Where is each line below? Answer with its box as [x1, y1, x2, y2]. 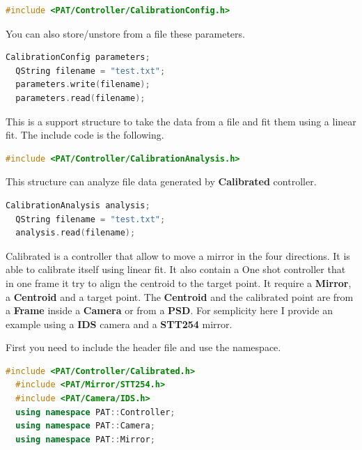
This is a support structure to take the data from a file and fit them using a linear [6, 114, 356, 128]
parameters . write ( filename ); [15, 79, 150, 90]
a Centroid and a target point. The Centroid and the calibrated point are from [6, 289, 354, 304]
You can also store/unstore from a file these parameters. [6, 26, 245, 40]
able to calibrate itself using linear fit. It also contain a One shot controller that [6, 262, 346, 277]
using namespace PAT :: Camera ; [15, 421, 155, 431]
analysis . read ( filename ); [15, 228, 136, 238]
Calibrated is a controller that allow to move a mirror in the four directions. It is [6, 248, 350, 263]
